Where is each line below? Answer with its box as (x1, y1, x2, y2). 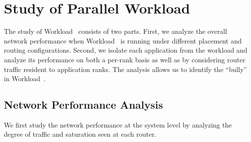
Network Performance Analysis (4, 97, 163, 112)
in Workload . (4, 73, 46, 84)
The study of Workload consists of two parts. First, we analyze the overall (4, 26, 227, 36)
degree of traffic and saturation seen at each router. (4, 129, 157, 139)
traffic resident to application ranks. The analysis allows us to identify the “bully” (4, 64, 247, 74)
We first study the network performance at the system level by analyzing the (4, 119, 232, 129)
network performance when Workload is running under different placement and (4, 35, 242, 45)
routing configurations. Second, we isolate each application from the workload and (4, 45, 248, 55)
